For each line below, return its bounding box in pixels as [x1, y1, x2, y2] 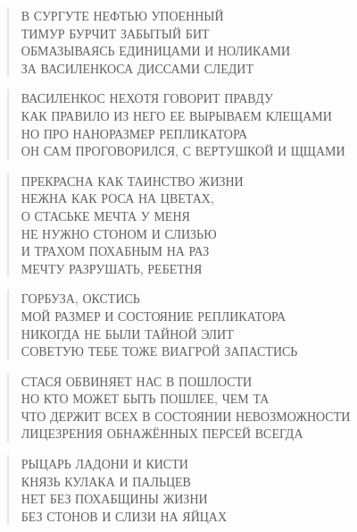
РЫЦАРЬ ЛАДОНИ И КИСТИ [21, 454, 188, 473]
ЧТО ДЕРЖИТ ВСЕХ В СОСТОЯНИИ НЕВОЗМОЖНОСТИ [21, 406, 351, 425]
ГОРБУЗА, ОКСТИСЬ [21, 289, 140, 308]
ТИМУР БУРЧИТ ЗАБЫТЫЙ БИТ [21, 23, 210, 42]
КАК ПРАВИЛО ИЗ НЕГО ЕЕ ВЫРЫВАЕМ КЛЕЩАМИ [21, 106, 332, 124]
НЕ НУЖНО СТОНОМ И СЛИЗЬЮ [21, 224, 217, 242]
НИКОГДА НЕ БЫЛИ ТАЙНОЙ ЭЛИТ [21, 324, 234, 342]
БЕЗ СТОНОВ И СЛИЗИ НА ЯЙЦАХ [21, 506, 228, 525]
